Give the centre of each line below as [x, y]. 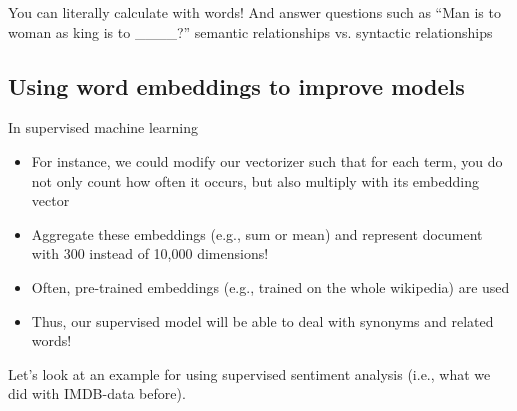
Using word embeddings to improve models [236, 85]
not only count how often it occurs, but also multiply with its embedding [255, 180]
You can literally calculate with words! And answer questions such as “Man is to [254, 12]
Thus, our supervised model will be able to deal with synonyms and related [262, 320]
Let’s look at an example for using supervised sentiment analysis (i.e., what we [249, 373]
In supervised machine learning [103, 127]
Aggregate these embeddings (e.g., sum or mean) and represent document [257, 233]
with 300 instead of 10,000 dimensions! [150, 253]
